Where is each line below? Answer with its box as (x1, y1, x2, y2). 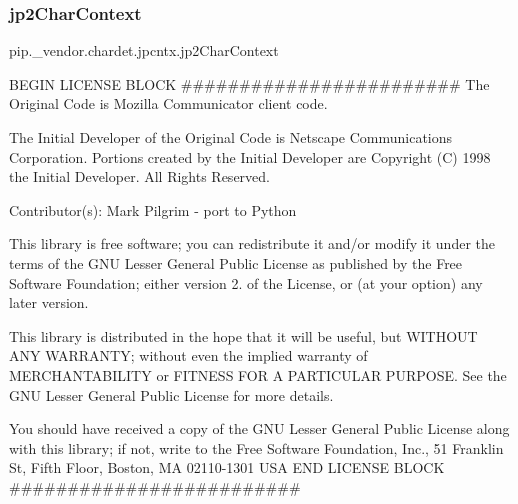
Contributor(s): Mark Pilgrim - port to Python (9, 199, 297, 220)
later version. (9, 292, 89, 313)
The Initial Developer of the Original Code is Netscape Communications (9, 127, 453, 147)
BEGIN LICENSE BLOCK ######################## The (9, 73, 490, 94)
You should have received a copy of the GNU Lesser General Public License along (9, 418, 510, 439)
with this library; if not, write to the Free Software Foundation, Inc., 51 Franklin (9, 437, 504, 458)
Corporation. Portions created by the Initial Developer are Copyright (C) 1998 (9, 146, 491, 167)
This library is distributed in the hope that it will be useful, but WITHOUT (9, 325, 478, 346)
